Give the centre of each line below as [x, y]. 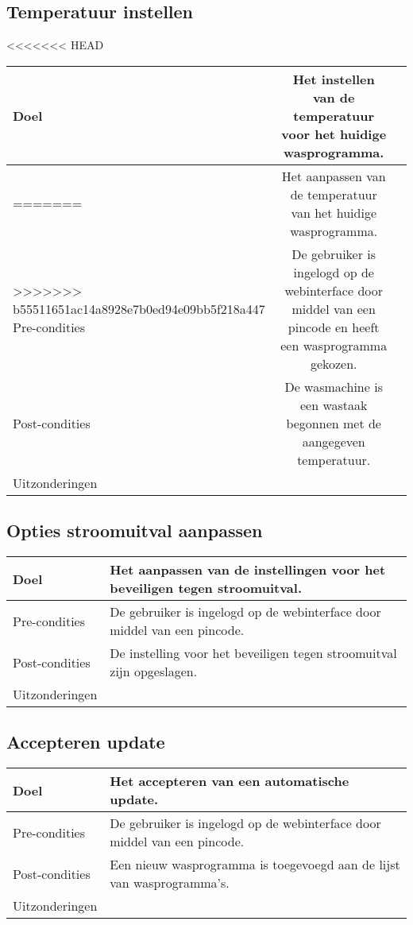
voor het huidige [334, 134]
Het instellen [334, 79]
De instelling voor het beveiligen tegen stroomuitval [253, 653]
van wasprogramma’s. [170, 883]
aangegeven [334, 441]
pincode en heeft [334, 327]
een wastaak [334, 404]
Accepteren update [86, 742]
